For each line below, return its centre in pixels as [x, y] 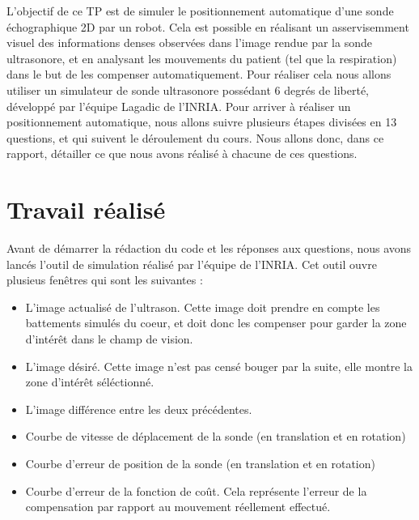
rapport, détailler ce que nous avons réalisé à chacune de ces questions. [182, 153]
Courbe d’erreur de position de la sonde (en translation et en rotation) [200, 463]
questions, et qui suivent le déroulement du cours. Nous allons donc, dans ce [195, 137]
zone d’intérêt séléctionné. [90, 382]
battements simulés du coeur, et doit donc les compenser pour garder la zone [216, 323]
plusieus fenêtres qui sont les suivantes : [105, 280]
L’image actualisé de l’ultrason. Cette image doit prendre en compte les [203, 307]
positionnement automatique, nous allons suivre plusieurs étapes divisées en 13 [202, 122]
